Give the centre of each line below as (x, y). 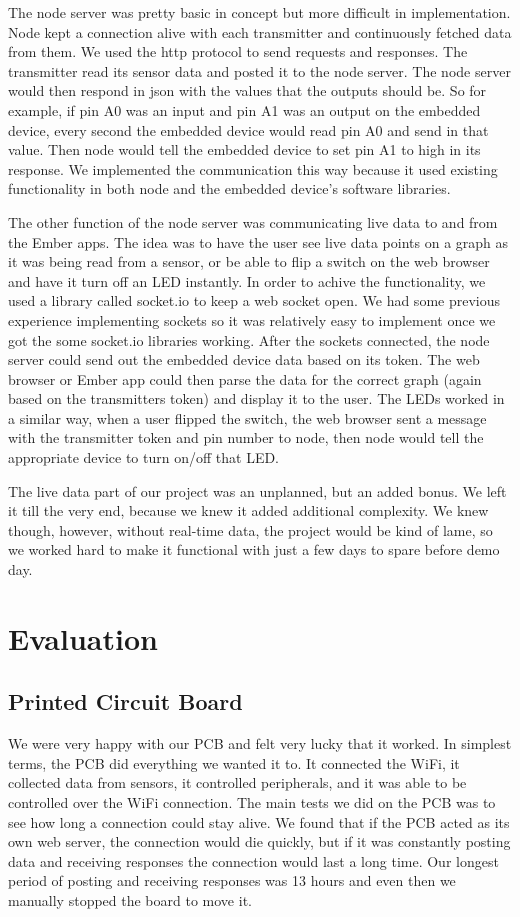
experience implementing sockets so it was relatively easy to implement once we (252, 319)
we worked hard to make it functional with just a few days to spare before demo (254, 549)
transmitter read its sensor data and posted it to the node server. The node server (259, 70)
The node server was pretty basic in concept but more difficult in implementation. (259, 12)
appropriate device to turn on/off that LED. (144, 457)
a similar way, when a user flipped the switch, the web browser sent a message (247, 417)
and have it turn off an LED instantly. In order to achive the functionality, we (247, 280)
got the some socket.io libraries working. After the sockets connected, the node (249, 339)
